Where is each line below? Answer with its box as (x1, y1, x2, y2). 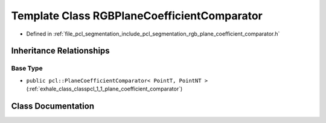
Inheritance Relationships (11, 46, 110, 56)
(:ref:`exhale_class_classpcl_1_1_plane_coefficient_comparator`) (26, 85, 183, 93)
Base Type (11, 64, 43, 72)
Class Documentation (11, 101, 95, 111)
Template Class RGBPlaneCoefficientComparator (11, 9, 263, 22)
